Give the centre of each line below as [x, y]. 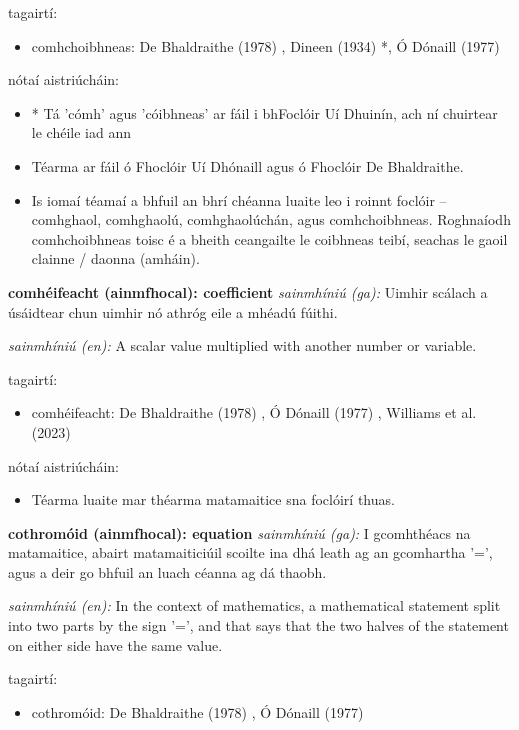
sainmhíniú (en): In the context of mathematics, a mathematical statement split [254, 605]
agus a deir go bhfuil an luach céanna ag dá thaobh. [167, 571]
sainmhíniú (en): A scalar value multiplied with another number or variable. [242, 345]
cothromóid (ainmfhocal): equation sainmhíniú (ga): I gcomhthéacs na [239, 532]
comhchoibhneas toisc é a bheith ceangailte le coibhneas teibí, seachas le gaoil [269, 238]
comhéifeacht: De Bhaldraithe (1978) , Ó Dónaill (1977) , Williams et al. [254, 412]
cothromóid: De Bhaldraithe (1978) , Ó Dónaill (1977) [197, 711]
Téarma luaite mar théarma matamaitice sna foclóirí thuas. [213, 499]
